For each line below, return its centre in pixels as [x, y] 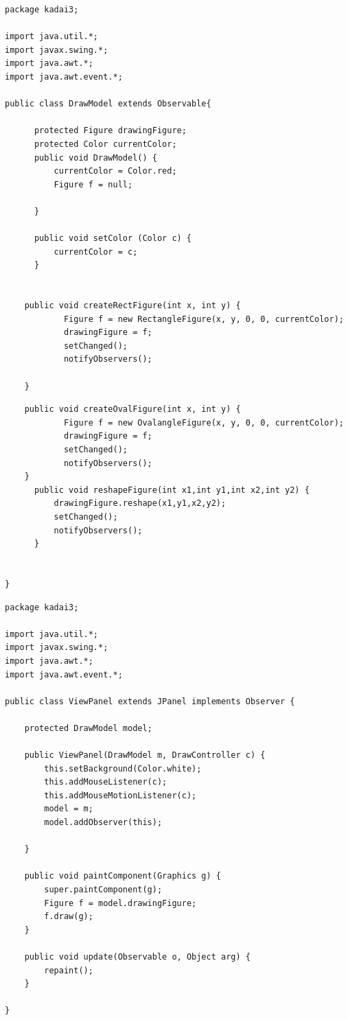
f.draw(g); [69, 917]
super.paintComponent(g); [103, 890]
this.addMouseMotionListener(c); [120, 795]
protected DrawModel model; [88, 728]
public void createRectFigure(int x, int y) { [132, 306]
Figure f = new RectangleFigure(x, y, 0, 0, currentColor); [204, 319]
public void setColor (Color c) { [113, 239]
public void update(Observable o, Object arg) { [137, 957]
